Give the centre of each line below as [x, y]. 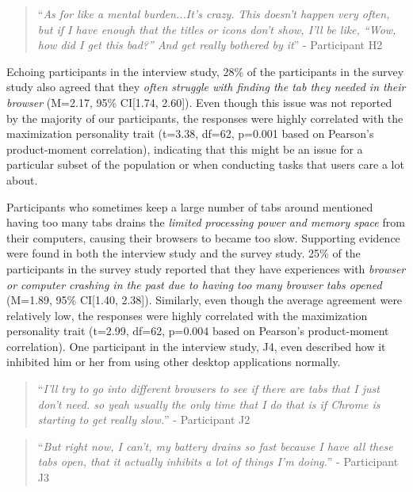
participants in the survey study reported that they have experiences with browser [206, 268]
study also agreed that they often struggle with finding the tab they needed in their [206, 87]
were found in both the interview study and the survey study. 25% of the [184, 253]
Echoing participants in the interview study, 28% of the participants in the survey [205, 71]
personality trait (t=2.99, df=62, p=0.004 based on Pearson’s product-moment [198, 331]
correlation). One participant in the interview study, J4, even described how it [196, 346]
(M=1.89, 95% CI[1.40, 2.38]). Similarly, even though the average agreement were [205, 300]
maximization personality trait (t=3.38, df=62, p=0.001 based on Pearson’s [190, 133]
